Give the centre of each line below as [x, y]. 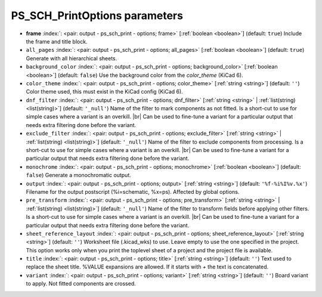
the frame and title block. [57, 41]
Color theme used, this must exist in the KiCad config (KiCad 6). [104, 92]
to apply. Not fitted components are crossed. [81, 284]
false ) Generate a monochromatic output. [78, 175]
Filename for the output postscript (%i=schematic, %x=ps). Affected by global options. [133, 191]
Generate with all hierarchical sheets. [72, 58]
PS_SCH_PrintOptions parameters [97, 16]
